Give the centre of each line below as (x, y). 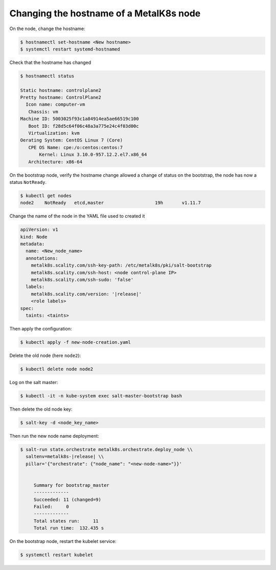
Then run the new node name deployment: (54, 436)
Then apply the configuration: (41, 328)
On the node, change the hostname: (47, 29)
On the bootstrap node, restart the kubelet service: (63, 541)
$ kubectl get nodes (46, 196)
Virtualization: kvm (54, 133)
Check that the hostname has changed (50, 62)
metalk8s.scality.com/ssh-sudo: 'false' (82, 280)
